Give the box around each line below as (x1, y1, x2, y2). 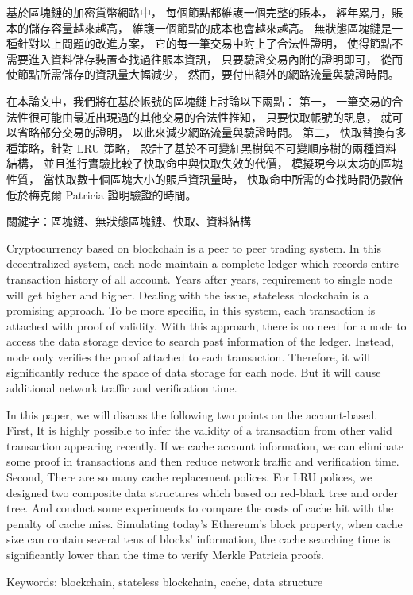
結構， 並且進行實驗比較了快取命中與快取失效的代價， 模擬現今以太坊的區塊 (6, 155, 403, 172)
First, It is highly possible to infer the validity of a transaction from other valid (6, 422, 392, 439)
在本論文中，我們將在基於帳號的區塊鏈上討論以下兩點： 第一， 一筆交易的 (6, 92, 392, 109)
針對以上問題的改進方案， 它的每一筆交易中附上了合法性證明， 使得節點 (17, 35, 392, 52)
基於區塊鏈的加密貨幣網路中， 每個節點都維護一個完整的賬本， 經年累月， (6, 4, 392, 20)
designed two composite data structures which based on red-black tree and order (6, 484, 398, 500)
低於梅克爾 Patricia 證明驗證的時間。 (6, 186, 197, 203)
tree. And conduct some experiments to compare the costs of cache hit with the (6, 500, 394, 516)
